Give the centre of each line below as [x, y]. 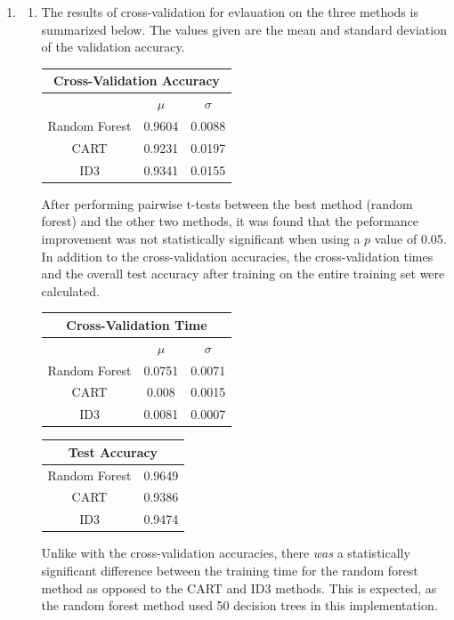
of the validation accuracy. [113, 47]
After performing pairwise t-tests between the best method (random [227, 203]
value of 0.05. [410, 238]
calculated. [70, 290]
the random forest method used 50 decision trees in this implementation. [239, 605]
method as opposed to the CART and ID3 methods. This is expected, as [239, 588]
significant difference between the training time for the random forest [230, 570]
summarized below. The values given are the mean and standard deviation [244, 29]
